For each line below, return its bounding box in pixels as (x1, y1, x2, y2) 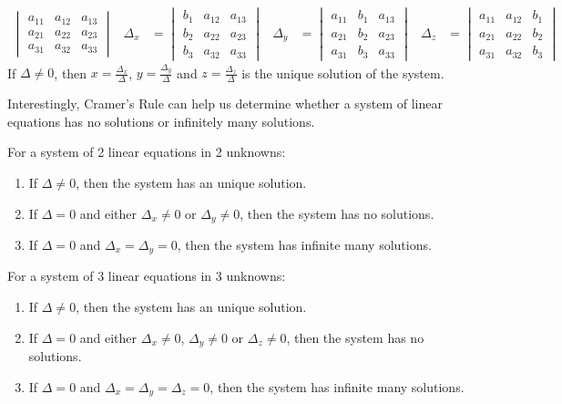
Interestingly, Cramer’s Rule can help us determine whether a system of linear (7, 94, 443, 113)
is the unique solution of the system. (241, 63, 444, 82)
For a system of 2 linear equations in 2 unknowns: (7, 142, 286, 161)
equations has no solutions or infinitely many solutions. (7, 111, 315, 130)
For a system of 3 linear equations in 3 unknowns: (7, 266, 286, 285)
